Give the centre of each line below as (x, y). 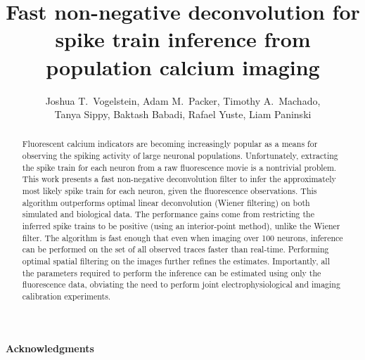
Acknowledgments (50, 348)
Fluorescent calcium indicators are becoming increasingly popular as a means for (170, 144)
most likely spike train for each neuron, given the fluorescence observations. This (169, 191)
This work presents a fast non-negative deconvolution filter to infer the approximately (179, 179)
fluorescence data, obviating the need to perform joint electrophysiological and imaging (181, 284)
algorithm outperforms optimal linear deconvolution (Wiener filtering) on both (166, 202)
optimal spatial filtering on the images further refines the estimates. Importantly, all (176, 261)
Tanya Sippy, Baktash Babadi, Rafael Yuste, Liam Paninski (183, 114)
